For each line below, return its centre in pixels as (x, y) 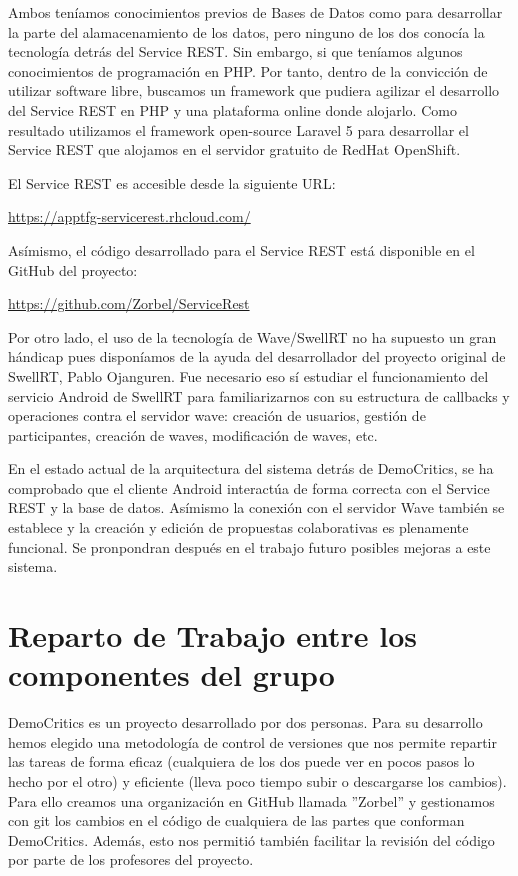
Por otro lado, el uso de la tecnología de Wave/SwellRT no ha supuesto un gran (252, 336)
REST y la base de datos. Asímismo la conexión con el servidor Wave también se (256, 507)
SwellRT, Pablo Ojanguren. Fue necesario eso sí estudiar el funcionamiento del (248, 375)
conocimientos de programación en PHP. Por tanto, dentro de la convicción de (248, 70)
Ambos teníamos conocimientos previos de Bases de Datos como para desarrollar (255, 12)
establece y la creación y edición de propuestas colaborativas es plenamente (238, 527)
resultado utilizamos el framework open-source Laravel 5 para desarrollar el (238, 129)
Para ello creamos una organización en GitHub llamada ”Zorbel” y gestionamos (251, 800)
